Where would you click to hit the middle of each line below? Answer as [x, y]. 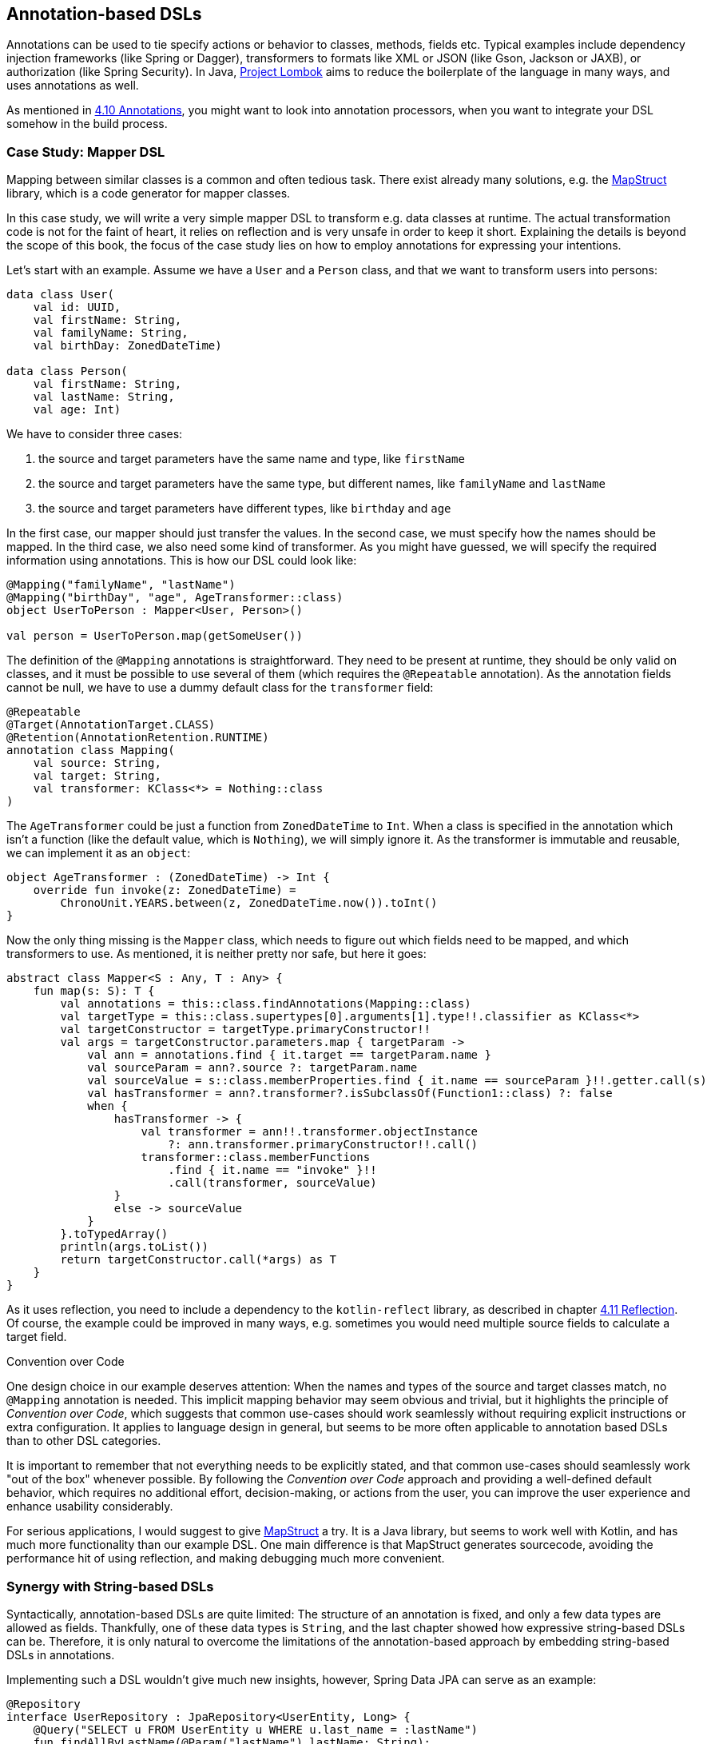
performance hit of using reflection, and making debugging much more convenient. [226, 1558]
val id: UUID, [77, 307]
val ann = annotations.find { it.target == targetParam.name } [289, 1055]
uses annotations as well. [73, 86]
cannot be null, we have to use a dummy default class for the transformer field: [220, 688]
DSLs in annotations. [61, 1654]
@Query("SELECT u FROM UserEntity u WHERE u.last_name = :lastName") [256, 1729]
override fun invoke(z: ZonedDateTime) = [165, 890]
